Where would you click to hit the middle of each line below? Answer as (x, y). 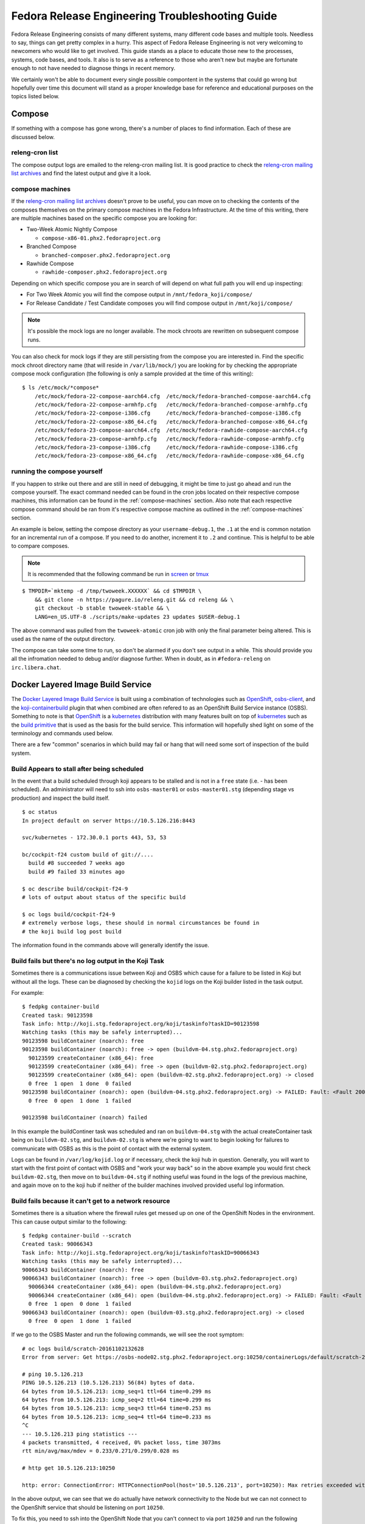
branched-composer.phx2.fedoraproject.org (106, 255)
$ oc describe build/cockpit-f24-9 (75, 889)
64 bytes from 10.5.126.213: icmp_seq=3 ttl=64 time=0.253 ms (117, 1408)
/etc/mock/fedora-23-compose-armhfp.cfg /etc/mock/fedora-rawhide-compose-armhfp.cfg (169, 439)
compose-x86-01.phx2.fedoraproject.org (101, 238)
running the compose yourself (57, 471)
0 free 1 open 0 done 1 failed (80, 1304)
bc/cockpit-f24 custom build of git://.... (88, 855)
